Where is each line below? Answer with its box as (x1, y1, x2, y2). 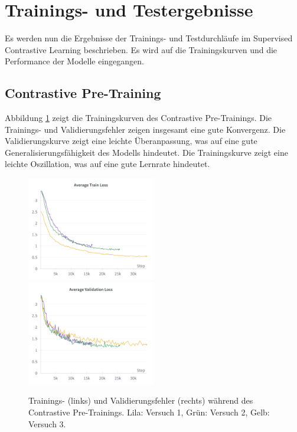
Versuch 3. (28, 417, 66, 430)
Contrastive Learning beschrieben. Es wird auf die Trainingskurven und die (5, 43, 278, 55)
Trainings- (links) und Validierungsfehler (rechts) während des (28, 394, 253, 407)
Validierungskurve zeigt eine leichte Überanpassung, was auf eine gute (5, 135, 257, 147)
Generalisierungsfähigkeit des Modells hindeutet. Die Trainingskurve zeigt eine (5, 146, 288, 158)
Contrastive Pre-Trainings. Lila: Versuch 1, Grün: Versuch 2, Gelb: (28, 405, 270, 418)
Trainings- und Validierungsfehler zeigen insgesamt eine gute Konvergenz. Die (5, 123, 286, 135)
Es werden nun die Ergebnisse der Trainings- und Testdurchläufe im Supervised (5, 32, 293, 44)
